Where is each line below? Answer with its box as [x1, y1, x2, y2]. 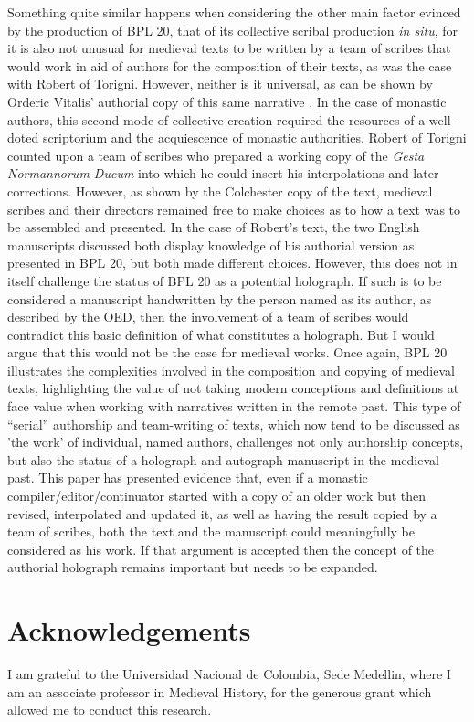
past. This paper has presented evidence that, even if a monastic [7, 468, 368, 487]
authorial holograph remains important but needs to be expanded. [7, 557, 378, 577]
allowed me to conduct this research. [7, 700, 212, 719]
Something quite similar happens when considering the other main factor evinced [7, 3, 461, 21]
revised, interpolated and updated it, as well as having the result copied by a [7, 504, 437, 523]
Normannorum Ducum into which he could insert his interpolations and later [7, 164, 439, 183]
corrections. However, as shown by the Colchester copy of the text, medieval [7, 181, 433, 200]
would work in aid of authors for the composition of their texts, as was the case [7, 56, 452, 75]
